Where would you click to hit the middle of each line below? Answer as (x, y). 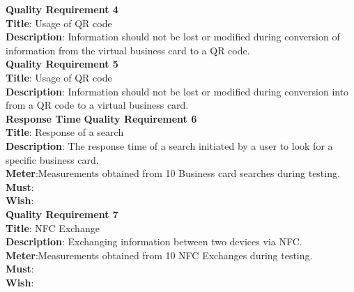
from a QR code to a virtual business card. (97, 105)
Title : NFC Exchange (53, 228)
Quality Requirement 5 (62, 64)
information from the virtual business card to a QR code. (128, 50)
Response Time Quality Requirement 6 (101, 118)
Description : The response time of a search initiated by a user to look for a (169, 145)
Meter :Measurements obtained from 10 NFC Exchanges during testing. (159, 255)
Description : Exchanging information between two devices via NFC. (154, 241)
